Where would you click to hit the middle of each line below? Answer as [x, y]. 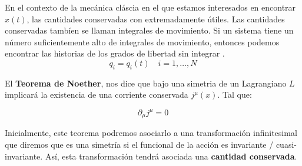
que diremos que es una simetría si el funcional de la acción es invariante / [139, 144]
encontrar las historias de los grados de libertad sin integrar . [115, 53]
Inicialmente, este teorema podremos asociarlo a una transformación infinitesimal [151, 133]
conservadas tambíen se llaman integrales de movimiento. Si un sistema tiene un [149, 30]
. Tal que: [235, 94]
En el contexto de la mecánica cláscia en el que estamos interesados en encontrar [150, 7]
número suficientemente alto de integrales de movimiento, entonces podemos [142, 41]
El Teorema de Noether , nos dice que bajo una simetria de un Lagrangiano [146, 83]
